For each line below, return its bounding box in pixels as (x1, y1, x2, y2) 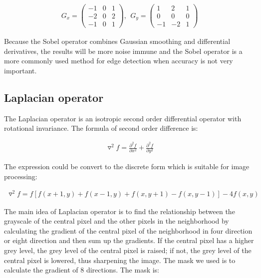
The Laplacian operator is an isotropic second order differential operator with (4, 113, 242, 123)
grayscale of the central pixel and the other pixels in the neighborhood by (4, 216, 229, 226)
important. (4, 65, 37, 75)
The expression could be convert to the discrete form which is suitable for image (4, 161, 250, 172)
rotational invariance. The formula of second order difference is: (4, 123, 198, 133)
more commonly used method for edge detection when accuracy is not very (4, 55, 233, 66)
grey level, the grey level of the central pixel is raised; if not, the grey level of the (4, 245, 252, 256)
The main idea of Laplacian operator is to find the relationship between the (4, 206, 235, 216)
